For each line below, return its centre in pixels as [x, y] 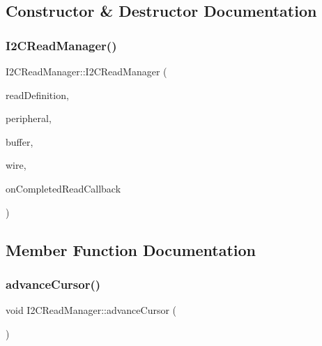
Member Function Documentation [131, 249]
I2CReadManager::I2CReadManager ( [86, 71]
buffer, [20, 141]
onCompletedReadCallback [63, 188]
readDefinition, [37, 95]
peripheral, [29, 118]
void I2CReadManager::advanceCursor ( [91, 310]
